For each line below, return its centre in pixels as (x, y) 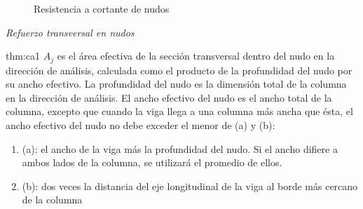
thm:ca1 (23, 56)
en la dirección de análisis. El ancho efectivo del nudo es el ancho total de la (169, 97)
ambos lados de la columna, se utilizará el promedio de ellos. (152, 162)
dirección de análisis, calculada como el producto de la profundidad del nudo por (179, 70)
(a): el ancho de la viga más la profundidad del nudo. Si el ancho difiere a (180, 148)
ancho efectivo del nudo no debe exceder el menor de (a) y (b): (141, 125)
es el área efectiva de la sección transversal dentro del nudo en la (196, 56)
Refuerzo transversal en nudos (70, 32)
